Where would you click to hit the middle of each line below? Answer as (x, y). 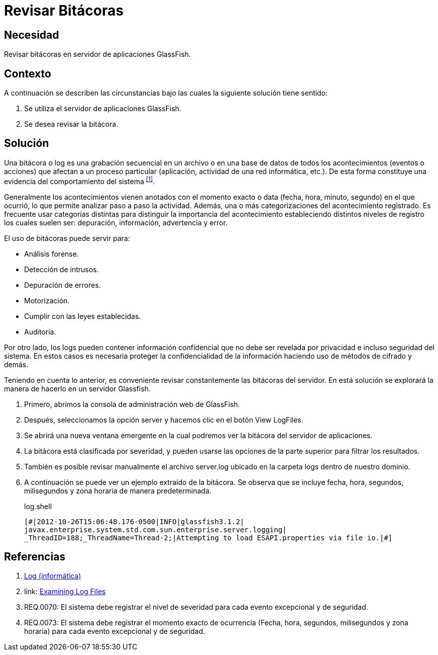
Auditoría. (40, 332)
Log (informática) (53, 576)
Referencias (35, 556)
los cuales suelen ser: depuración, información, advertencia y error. (116, 222)
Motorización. (47, 300)
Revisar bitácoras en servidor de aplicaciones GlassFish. (97, 54)
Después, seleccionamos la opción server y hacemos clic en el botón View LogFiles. (164, 420)
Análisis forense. (51, 254)
